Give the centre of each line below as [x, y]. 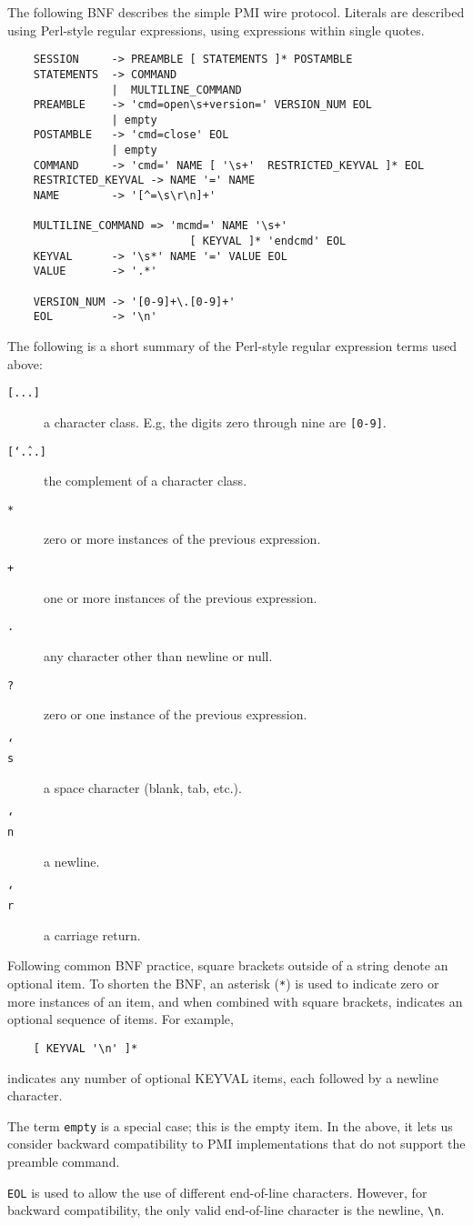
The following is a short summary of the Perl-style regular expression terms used [232, 346]
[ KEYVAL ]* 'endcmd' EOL [268, 241]
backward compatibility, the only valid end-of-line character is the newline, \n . [226, 1210]
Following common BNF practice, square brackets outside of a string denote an [228, 965]
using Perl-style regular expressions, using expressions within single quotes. [216, 30]
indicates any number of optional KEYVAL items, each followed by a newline [223, 1077]
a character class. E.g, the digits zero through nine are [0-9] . [215, 422]
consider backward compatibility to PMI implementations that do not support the [236, 1144]
